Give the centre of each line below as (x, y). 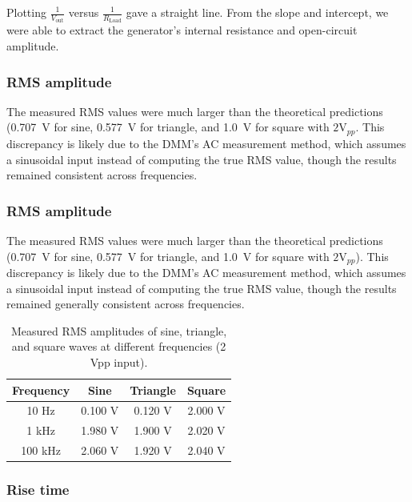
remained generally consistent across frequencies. (126, 304)
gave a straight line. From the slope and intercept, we (257, 12)
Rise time (38, 490)
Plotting (26, 12)
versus (84, 12)
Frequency (41, 390)
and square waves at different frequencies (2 (119, 346)
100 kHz (41, 450)
